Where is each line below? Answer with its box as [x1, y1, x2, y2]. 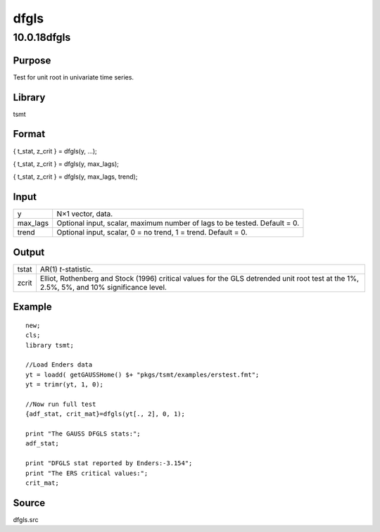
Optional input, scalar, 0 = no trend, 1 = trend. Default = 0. [56, 227, 248, 237]
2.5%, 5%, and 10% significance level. [39, 282, 167, 292]
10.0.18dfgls [13, 31, 71, 44]
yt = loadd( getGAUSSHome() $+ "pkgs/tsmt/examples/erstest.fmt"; [25, 370, 260, 379]
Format [13, 128, 46, 140]
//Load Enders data [25, 361, 93, 369]
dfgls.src [13, 515, 39, 524]
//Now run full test [25, 400, 96, 408]
